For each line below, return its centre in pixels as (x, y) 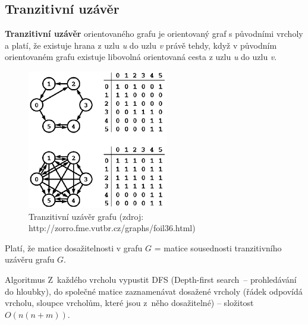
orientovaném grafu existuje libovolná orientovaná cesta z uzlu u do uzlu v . (141, 57)
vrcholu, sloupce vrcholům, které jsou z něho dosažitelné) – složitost (129, 303)
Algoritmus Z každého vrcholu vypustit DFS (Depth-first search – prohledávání (151, 279)
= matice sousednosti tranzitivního (218, 247)
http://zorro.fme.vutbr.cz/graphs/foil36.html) (112, 228)
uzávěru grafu (30, 259)
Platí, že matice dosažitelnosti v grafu (74, 247)
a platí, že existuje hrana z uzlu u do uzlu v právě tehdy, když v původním (141, 45)
